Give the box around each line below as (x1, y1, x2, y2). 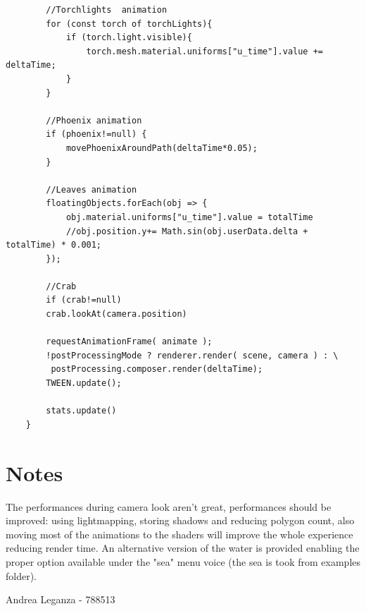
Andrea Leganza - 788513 (6, 592, 115, 607)
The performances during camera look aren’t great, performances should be (6, 499, 332, 514)
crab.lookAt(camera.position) (46, 309, 187, 320)
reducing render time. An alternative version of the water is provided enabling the (6, 540, 360, 555)
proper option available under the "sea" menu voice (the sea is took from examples (6, 554, 361, 569)
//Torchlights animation (46, 5, 168, 15)
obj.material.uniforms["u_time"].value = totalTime (65, 212, 313, 222)
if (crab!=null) (46, 295, 122, 305)
